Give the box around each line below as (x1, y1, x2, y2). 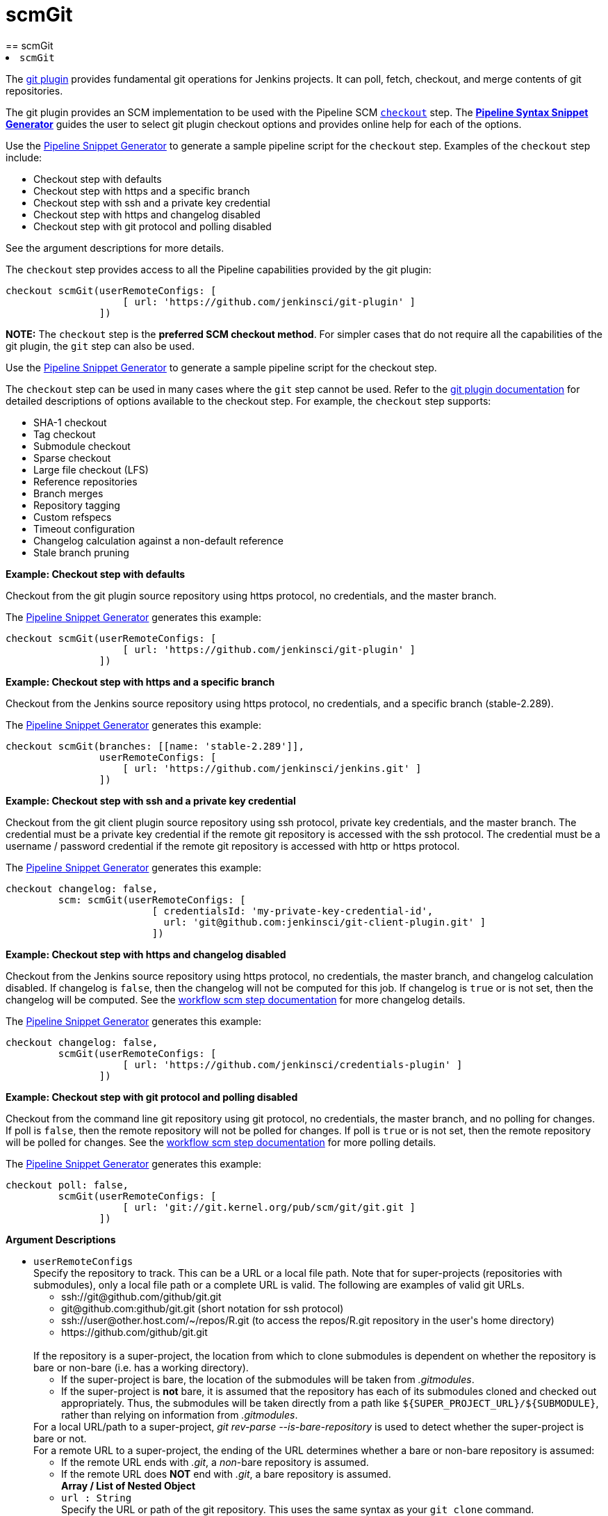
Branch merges (33, 487, 104, 499)
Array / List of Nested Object (61, 1479, 196, 1492)
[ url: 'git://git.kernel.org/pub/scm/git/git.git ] (122, 1201, 416, 1213)
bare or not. (33, 1432, 87, 1444)
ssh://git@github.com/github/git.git (61, 1290, 222, 1303)
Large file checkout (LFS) (33, 463, 149, 476)
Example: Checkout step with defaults (6, 567, 186, 580)
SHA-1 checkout (33, 416, 107, 428)
